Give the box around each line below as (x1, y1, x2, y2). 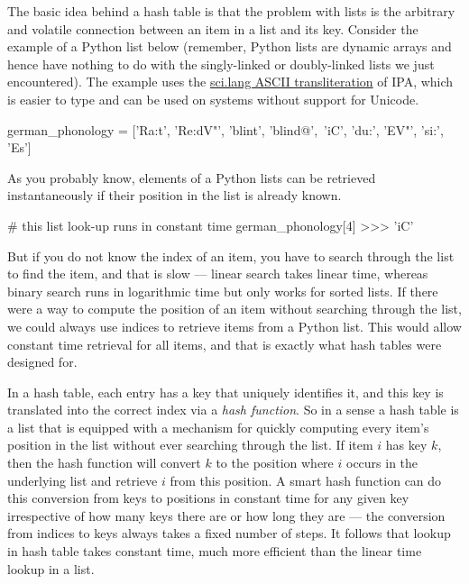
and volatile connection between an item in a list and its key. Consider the (7, 19, 418, 38)
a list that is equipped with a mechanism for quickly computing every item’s (7, 417, 429, 436)
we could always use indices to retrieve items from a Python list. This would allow (7, 316, 462, 335)
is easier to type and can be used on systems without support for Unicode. (7, 89, 419, 108)
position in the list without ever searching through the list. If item (7, 435, 373, 454)
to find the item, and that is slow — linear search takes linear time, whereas (7, 264, 428, 283)
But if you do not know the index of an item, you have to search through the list (7, 246, 455, 265)
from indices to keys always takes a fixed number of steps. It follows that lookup (7, 524, 451, 543)
